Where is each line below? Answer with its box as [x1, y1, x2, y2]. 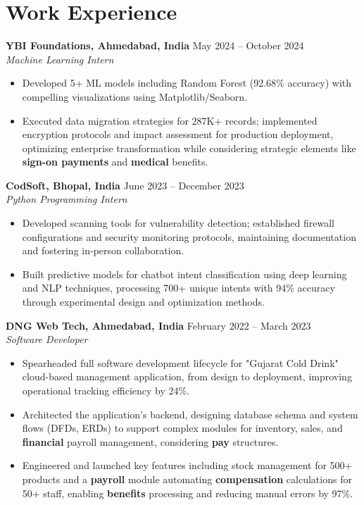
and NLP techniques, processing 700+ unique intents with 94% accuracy [22, 280, 335, 295]
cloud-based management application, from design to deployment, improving [22, 369, 352, 384]
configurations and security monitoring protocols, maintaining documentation [22, 229, 356, 244]
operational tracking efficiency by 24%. [22, 383, 190, 397]
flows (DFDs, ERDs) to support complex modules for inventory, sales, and [22, 420, 343, 435]
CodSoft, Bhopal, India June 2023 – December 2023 [6, 177, 244, 192]
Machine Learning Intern [6, 51, 114, 66]
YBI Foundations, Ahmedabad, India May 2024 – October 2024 [6, 38, 304, 53]
